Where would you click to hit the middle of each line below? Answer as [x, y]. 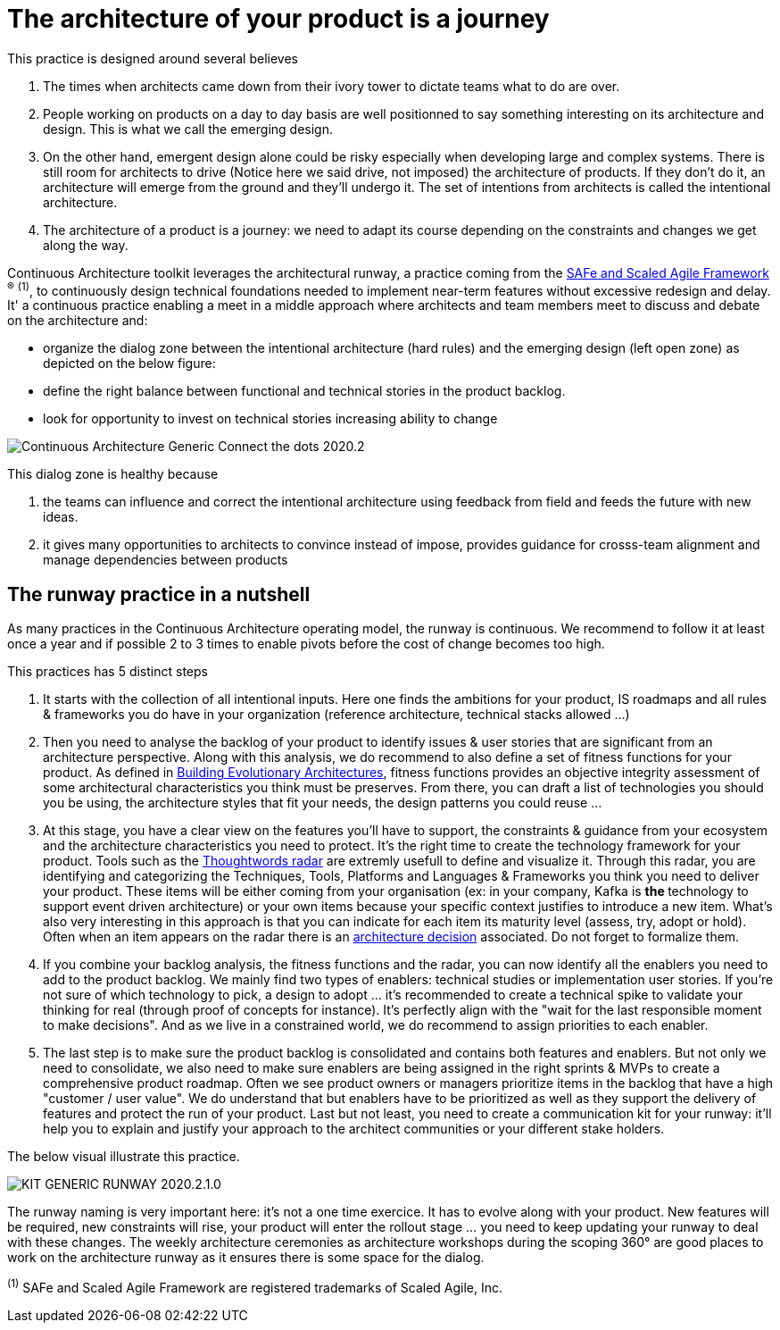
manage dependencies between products [166, 560]
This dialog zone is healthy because [113, 474]
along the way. [86, 245]
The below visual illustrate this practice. [124, 1157]
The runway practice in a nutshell [159, 594]
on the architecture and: [78, 321]
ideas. [61, 517]
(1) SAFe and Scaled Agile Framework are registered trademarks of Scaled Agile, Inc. [255, 1286]
